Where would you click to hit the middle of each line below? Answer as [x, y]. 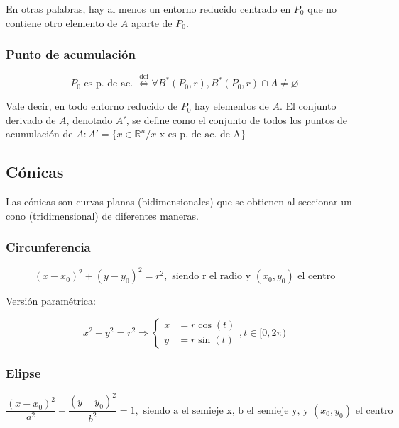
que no [322, 9]
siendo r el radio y [212, 277]
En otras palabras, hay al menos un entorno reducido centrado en [148, 9]
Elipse [23, 372]
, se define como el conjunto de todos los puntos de [237, 119]
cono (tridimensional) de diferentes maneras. [102, 215]
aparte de [152, 22]
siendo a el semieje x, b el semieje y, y [226, 411]
